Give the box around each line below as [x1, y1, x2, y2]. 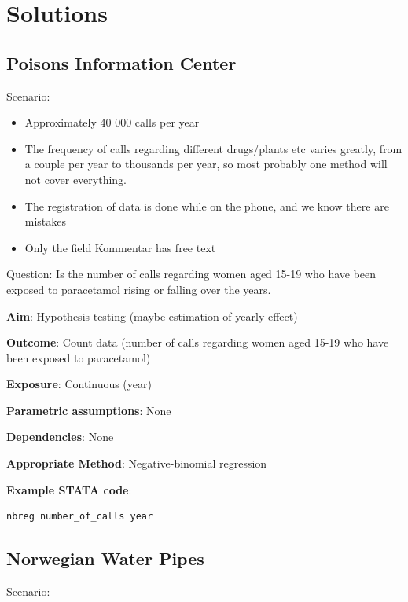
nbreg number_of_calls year [6, 511, 153, 523]
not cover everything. [24, 171, 127, 187]
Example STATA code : [6, 481, 132, 497]
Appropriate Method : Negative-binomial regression [6, 455, 267, 472]
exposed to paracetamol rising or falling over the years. [6, 281, 271, 297]
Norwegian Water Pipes [6, 546, 204, 571]
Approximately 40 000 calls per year [24, 114, 200, 130]
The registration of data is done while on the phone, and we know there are [24, 197, 389, 214]
